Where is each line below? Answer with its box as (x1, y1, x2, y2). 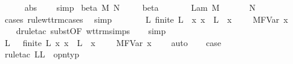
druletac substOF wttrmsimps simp (16, 25, 166, 37)
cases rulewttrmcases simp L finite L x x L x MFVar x (4, 13, 288, 25)
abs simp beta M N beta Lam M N (24, 1, 256, 13)
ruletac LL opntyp (4, 48, 79, 60)
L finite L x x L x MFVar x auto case (4, 36, 221, 48)
